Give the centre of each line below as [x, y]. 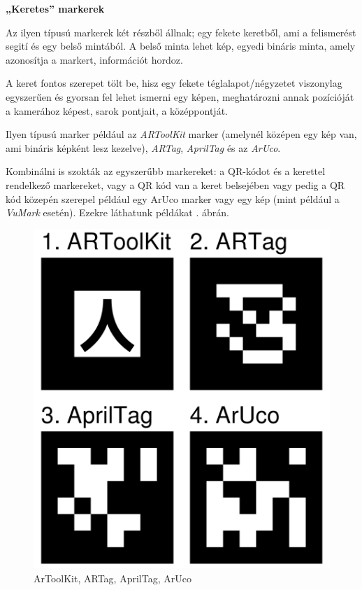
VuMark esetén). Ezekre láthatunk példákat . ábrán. [117, 212]
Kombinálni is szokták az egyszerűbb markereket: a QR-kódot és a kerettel [166, 171]
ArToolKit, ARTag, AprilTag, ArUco [113, 578]
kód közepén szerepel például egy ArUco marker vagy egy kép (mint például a [173, 198]
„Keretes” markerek [55, 8]
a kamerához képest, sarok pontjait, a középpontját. [117, 110]
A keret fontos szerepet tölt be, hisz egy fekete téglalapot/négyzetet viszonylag [174, 83]
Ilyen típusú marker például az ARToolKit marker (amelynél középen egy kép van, [181, 134]
